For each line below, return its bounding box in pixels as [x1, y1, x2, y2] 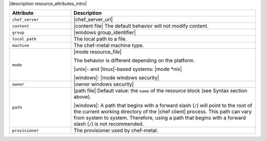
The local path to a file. [73, 35, 127, 42]
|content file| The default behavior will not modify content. [73, 23, 209, 30]
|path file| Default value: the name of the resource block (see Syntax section [73, 87, 247, 94]
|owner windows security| [73, 81, 134, 88]
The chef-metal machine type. [73, 42, 144, 49]
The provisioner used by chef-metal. [73, 127, 159, 134]
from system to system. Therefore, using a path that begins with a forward [73, 114, 246, 121]
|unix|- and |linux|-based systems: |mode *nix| [73, 66, 182, 72]
